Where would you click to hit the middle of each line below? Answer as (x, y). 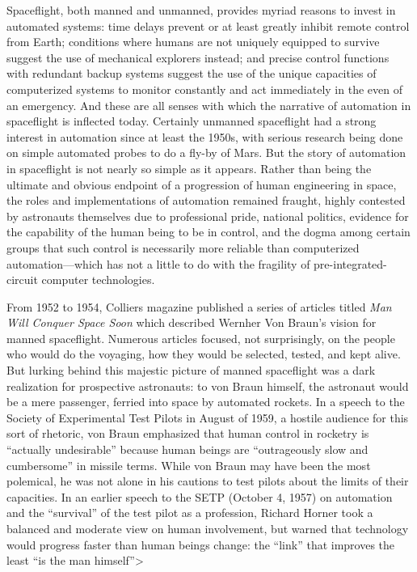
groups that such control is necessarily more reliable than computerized (183, 247)
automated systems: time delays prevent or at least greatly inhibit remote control (208, 25)
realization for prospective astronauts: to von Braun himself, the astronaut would (208, 386)
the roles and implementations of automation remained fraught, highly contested (206, 200)
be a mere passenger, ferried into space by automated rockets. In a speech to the (206, 402)
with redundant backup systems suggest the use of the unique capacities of (192, 73)
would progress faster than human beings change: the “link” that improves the (201, 544)
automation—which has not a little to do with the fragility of (158, 263)
